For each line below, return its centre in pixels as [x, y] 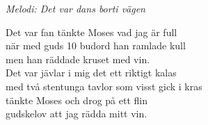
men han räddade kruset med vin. [78, 59]
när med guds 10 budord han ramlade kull [96, 45]
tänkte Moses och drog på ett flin [77, 100]
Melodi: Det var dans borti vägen [75, 8]
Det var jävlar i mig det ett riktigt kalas [91, 73]
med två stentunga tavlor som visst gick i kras [104, 86]
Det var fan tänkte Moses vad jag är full [91, 32]
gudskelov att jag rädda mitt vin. [77, 114]
